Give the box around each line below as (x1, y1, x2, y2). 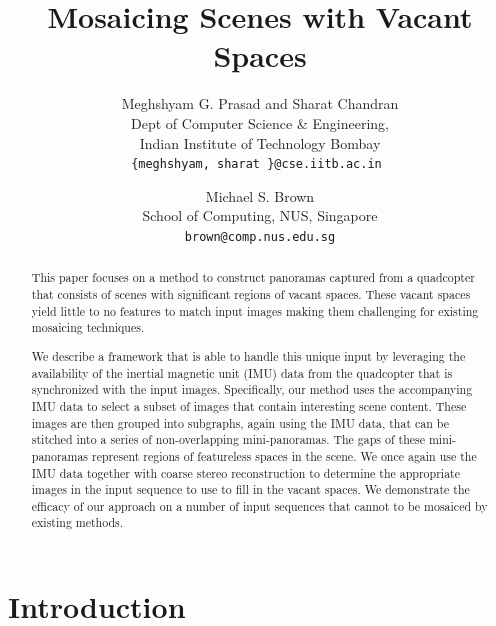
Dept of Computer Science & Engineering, (131, 112, 389, 133)
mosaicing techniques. (31, 319, 145, 336)
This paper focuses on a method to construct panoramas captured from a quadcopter (31, 269, 475, 286)
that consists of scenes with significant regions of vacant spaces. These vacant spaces (31, 286, 471, 303)
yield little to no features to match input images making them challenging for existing (31, 302, 479, 319)
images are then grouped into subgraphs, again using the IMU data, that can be (31, 414, 450, 431)
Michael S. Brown (205, 185, 315, 206)
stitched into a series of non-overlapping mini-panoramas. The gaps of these (31, 431, 425, 448)
